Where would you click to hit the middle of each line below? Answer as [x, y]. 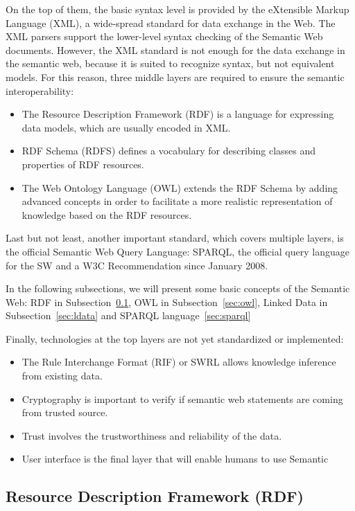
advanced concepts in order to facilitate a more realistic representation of [177, 201]
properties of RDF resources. [83, 164]
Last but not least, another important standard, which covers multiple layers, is [175, 238]
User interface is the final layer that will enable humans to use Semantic [175, 459]
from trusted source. [65, 412]
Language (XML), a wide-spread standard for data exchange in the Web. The [171, 23]
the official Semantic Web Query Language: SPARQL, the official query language [177, 251]
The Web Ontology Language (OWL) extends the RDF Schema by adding [180, 187]
